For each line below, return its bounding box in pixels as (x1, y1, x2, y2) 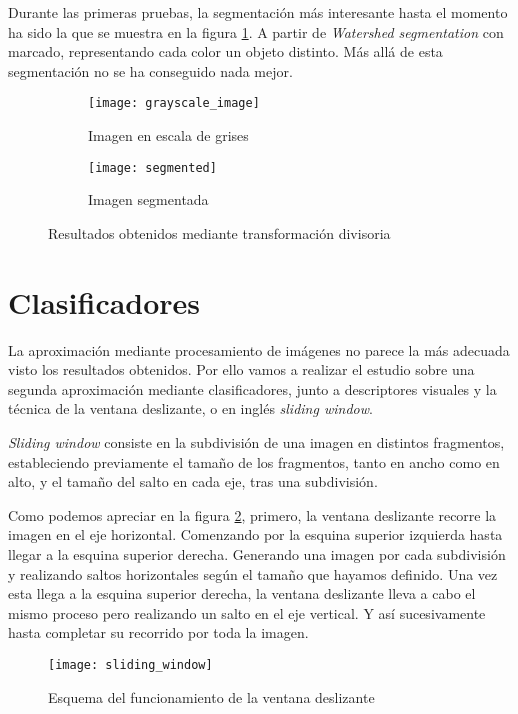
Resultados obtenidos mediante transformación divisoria (48, 222, 391, 243)
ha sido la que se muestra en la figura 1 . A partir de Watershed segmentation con (8, 21, 504, 42)
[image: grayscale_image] (88, 96, 260, 111)
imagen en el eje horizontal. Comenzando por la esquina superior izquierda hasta (8, 524, 503, 545)
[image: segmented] (88, 160, 217, 175)
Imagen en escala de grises (88, 125, 249, 146)
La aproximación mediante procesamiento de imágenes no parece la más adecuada (8, 339, 510, 360)
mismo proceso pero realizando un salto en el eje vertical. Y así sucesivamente (8, 602, 486, 623)
